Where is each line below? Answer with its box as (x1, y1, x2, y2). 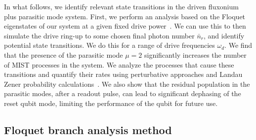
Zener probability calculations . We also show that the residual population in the (4, 78, 250, 89)
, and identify (204, 30, 245, 40)
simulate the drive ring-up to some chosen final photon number (4, 30, 195, 40)
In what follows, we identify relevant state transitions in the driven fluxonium (4, 1, 239, 11)
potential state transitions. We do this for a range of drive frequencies (4, 40, 215, 50)
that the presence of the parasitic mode (4, 49, 123, 60)
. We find (224, 40, 253, 50)
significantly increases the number (144, 49, 247, 60)
